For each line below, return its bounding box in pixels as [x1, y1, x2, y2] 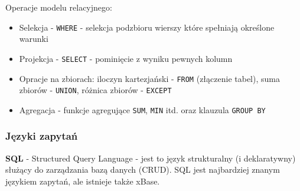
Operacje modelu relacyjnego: [5, 1, 112, 13]
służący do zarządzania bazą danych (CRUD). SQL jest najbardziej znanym [5, 163, 280, 176]
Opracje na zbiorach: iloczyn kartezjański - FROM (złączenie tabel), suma [19, 72, 280, 84]
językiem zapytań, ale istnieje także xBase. [5, 174, 160, 187]
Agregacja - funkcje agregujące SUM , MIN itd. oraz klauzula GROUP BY [19, 103, 266, 116]
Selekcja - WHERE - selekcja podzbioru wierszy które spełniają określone [19, 21, 275, 33]
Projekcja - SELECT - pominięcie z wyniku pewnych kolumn [19, 52, 233, 64]
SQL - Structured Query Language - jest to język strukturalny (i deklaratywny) [5, 152, 296, 164]
